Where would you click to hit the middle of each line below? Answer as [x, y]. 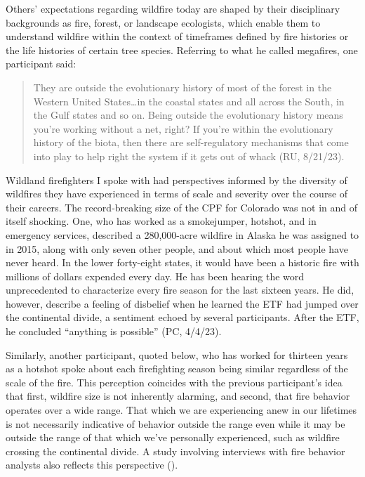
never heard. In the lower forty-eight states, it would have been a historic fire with [182, 262]
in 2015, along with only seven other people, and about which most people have [177, 248]
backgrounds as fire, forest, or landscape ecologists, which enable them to [163, 22]
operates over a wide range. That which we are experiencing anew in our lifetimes [181, 410]
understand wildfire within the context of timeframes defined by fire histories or [177, 36]
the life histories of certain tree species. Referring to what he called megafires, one [182, 50]
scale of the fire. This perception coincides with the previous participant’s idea [174, 382]
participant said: [41, 64]
